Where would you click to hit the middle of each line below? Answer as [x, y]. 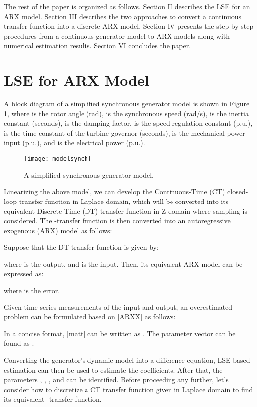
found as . [19, 343]
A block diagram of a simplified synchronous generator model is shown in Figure [127, 104]
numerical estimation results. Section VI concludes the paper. [98, 46]
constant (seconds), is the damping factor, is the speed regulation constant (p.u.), [128, 123]
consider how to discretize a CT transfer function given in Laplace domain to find [128, 389]
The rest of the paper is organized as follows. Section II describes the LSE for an [127, 6]
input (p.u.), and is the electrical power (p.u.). [75, 143]
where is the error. [32, 290]
